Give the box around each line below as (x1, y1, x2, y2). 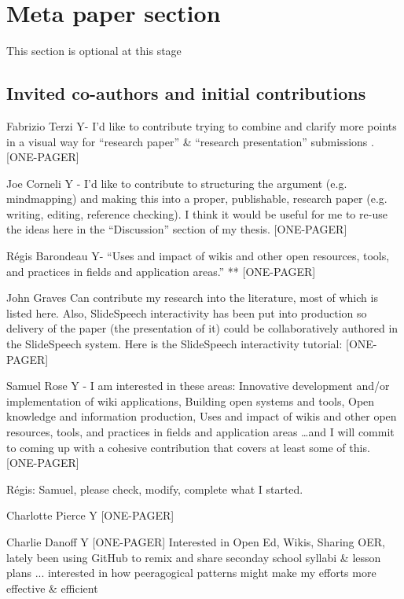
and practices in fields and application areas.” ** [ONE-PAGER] (6, 263, 316, 279)
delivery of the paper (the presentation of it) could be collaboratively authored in (6, 320, 398, 336)
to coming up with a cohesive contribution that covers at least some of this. (6, 439, 370, 455)
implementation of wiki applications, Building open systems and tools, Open (6, 392, 375, 409)
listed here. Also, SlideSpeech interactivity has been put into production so (6, 304, 367, 321)
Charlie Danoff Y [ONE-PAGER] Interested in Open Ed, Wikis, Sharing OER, (6, 533, 385, 549)
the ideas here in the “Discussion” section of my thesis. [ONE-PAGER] (6, 221, 347, 237)
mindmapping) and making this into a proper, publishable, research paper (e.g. (6, 190, 387, 207)
